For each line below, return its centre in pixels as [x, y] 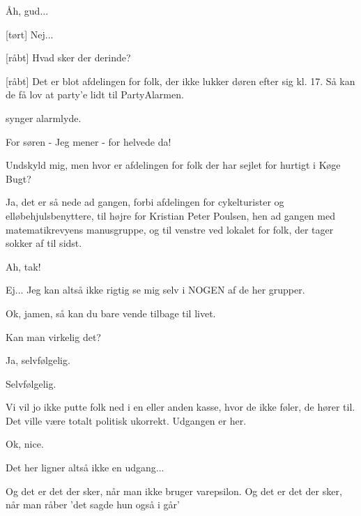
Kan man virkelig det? [53, 336]
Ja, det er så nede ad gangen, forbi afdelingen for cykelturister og [145, 202]
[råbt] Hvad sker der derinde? [68, 58]
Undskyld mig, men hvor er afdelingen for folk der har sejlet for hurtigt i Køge [173, 165]
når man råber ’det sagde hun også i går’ [93, 504]
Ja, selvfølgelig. [38, 360]
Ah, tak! [23, 266]
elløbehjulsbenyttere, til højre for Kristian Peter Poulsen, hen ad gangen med [170, 215]
